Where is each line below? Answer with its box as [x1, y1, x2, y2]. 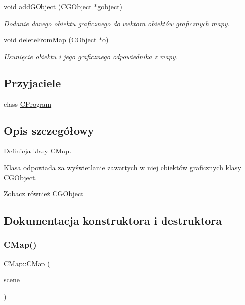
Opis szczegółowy [4, 122, 94, 138]
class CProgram [4, 98, 52, 109]
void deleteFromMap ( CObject [4, 35, 97, 45]
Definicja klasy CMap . [4, 146, 72, 156]
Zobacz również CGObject [4, 189, 83, 199]
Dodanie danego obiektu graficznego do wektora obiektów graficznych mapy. [4, 18, 230, 28]
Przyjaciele [4, 75, 61, 90]
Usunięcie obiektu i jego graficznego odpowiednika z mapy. [4, 51, 178, 61]
